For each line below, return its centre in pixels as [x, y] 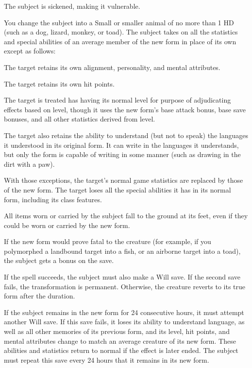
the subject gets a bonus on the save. [59, 260]
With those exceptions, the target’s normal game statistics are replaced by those [124, 180]
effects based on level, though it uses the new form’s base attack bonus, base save [125, 109]
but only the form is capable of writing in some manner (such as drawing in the [122, 154]
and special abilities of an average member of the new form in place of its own [120, 41]
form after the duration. [40, 296]
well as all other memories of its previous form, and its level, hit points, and [117, 331]
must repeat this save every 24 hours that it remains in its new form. [107, 359]
